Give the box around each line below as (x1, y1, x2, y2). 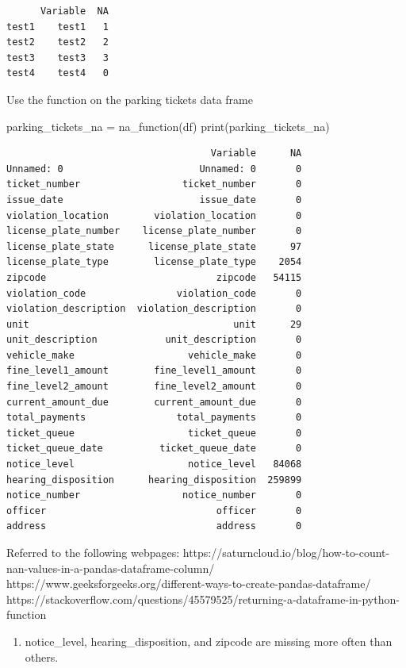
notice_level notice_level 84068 (6, 459, 302, 470)
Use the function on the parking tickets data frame (6, 90, 253, 107)
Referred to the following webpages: (6, 544, 180, 560)
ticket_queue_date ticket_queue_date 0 (6, 443, 302, 455)
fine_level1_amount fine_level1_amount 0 (6, 365, 302, 377)
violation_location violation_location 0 (6, 209, 302, 221)
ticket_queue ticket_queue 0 (6, 427, 302, 439)
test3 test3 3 (6, 52, 109, 63)
